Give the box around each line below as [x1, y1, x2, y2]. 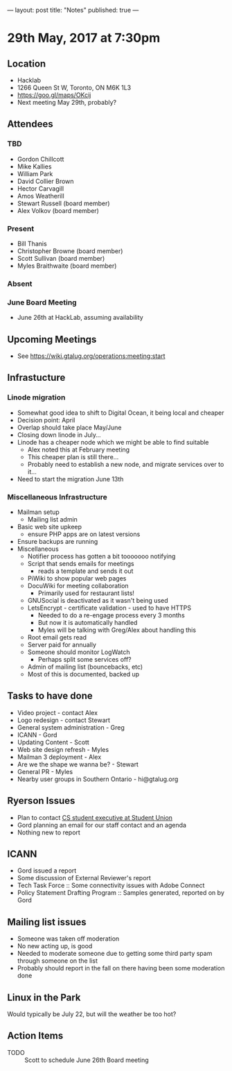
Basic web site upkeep [17, 523, 82, 531]
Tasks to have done [7, 690, 93, 702]
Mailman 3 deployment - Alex [17, 753, 102, 761]
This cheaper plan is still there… [27, 452, 119, 461]
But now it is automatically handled [37, 619, 138, 626]
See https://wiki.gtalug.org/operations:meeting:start [17, 352, 166, 360]
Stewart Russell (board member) [17, 199, 110, 207]
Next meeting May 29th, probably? [17, 98, 116, 106]
